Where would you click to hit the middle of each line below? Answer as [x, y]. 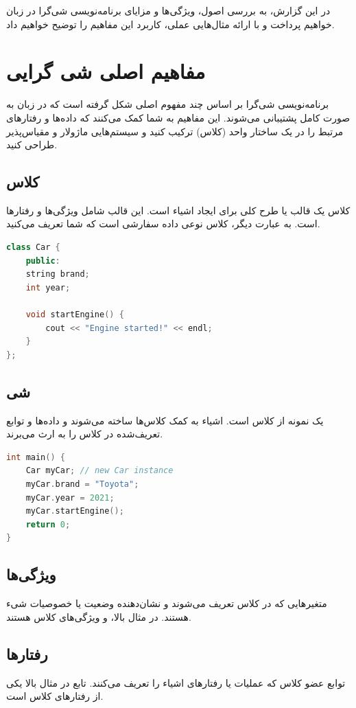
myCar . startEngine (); [75, 511]
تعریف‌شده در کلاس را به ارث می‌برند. [85, 434]
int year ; [48, 287]
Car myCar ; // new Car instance [99, 471]
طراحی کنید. [32, 145]
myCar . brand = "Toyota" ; [82, 484]
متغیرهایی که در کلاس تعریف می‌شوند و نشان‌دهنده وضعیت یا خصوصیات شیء [167, 603]
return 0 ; [48, 524]
